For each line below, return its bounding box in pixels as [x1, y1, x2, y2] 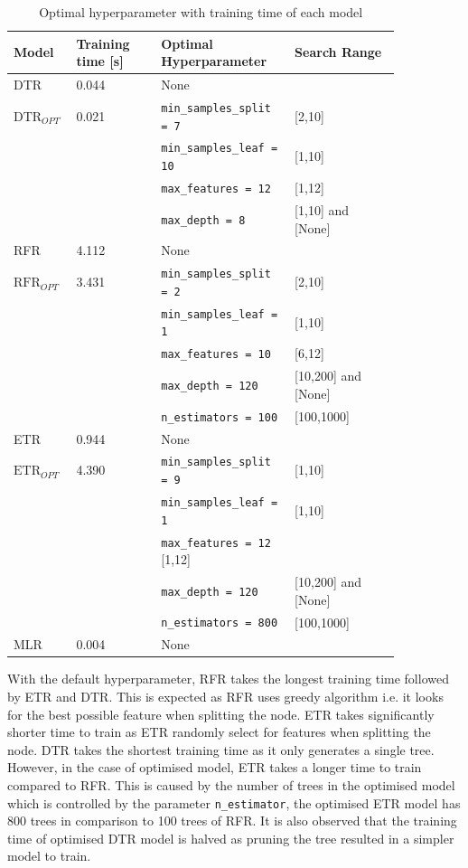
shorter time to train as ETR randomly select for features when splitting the [7, 722, 431, 741]
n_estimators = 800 [161, 617, 278, 630]
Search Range [295, 42, 382, 61]
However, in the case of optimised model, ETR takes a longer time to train [7, 758, 422, 777]
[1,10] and [295, 200, 350, 219]
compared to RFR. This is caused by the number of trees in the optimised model [7, 776, 455, 795]
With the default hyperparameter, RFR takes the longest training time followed [7, 669, 449, 688]
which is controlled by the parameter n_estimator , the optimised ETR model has [7, 793, 461, 812]
